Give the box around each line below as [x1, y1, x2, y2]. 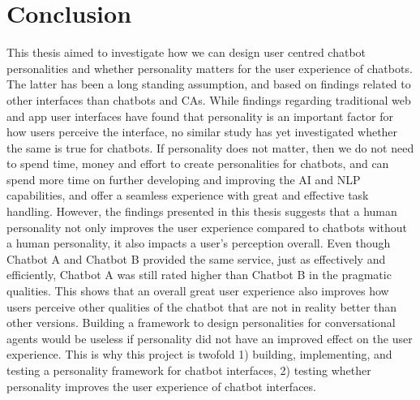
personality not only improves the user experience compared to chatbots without [6, 218, 408, 235]
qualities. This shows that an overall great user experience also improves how [6, 282, 389, 299]
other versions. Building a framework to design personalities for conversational [6, 314, 396, 331]
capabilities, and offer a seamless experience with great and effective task [6, 187, 369, 204]
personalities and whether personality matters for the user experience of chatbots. [6, 59, 413, 76]
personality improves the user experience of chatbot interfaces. [6, 377, 316, 394]
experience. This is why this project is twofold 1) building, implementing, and [6, 346, 392, 363]
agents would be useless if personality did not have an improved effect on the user [6, 329, 413, 346]
